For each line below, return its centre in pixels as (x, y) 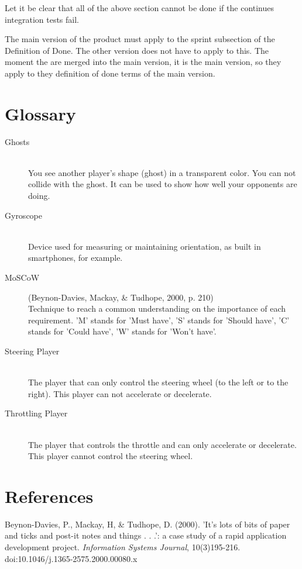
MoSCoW (22, 277)
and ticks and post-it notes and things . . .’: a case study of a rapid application (146, 535)
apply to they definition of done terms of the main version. (110, 73)
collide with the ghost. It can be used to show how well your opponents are (163, 184)
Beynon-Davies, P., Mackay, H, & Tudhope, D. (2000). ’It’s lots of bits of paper (147, 524)
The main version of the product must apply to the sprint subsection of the (140, 39)
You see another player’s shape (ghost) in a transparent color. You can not (162, 172)
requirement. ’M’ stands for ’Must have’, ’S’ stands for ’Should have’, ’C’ (159, 320)
